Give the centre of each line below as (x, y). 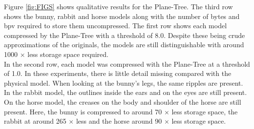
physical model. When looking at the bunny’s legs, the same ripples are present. (124, 83)
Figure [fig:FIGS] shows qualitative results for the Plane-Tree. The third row (118, 6)
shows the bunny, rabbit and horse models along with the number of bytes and (122, 16)
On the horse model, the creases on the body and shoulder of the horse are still (123, 101)
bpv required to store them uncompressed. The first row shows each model (116, 26)
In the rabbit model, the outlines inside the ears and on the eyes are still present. (126, 92)
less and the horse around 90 (119, 121)
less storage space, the (205, 111)
